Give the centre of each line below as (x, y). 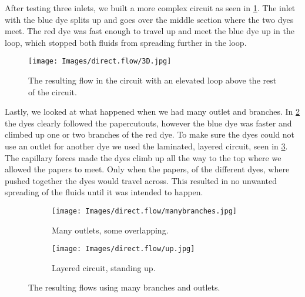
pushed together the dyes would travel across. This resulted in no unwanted (141, 180)
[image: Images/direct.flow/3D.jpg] (100, 61)
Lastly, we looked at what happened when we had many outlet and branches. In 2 (152, 111)
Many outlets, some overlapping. (110, 230)
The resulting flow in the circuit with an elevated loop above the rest (152, 80)
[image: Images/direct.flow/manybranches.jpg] (144, 211)
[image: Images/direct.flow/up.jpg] (123, 249)
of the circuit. (53, 91)
